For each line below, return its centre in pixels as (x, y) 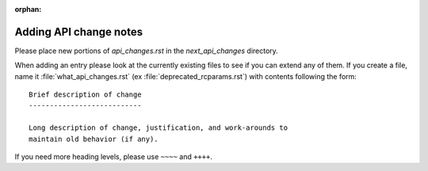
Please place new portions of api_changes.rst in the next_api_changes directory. (147, 51)
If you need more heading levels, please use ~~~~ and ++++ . (114, 157)
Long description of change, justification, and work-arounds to (159, 128)
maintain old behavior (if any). (94, 139)
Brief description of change (85, 95)
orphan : (28, 9)
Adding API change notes (78, 32)
